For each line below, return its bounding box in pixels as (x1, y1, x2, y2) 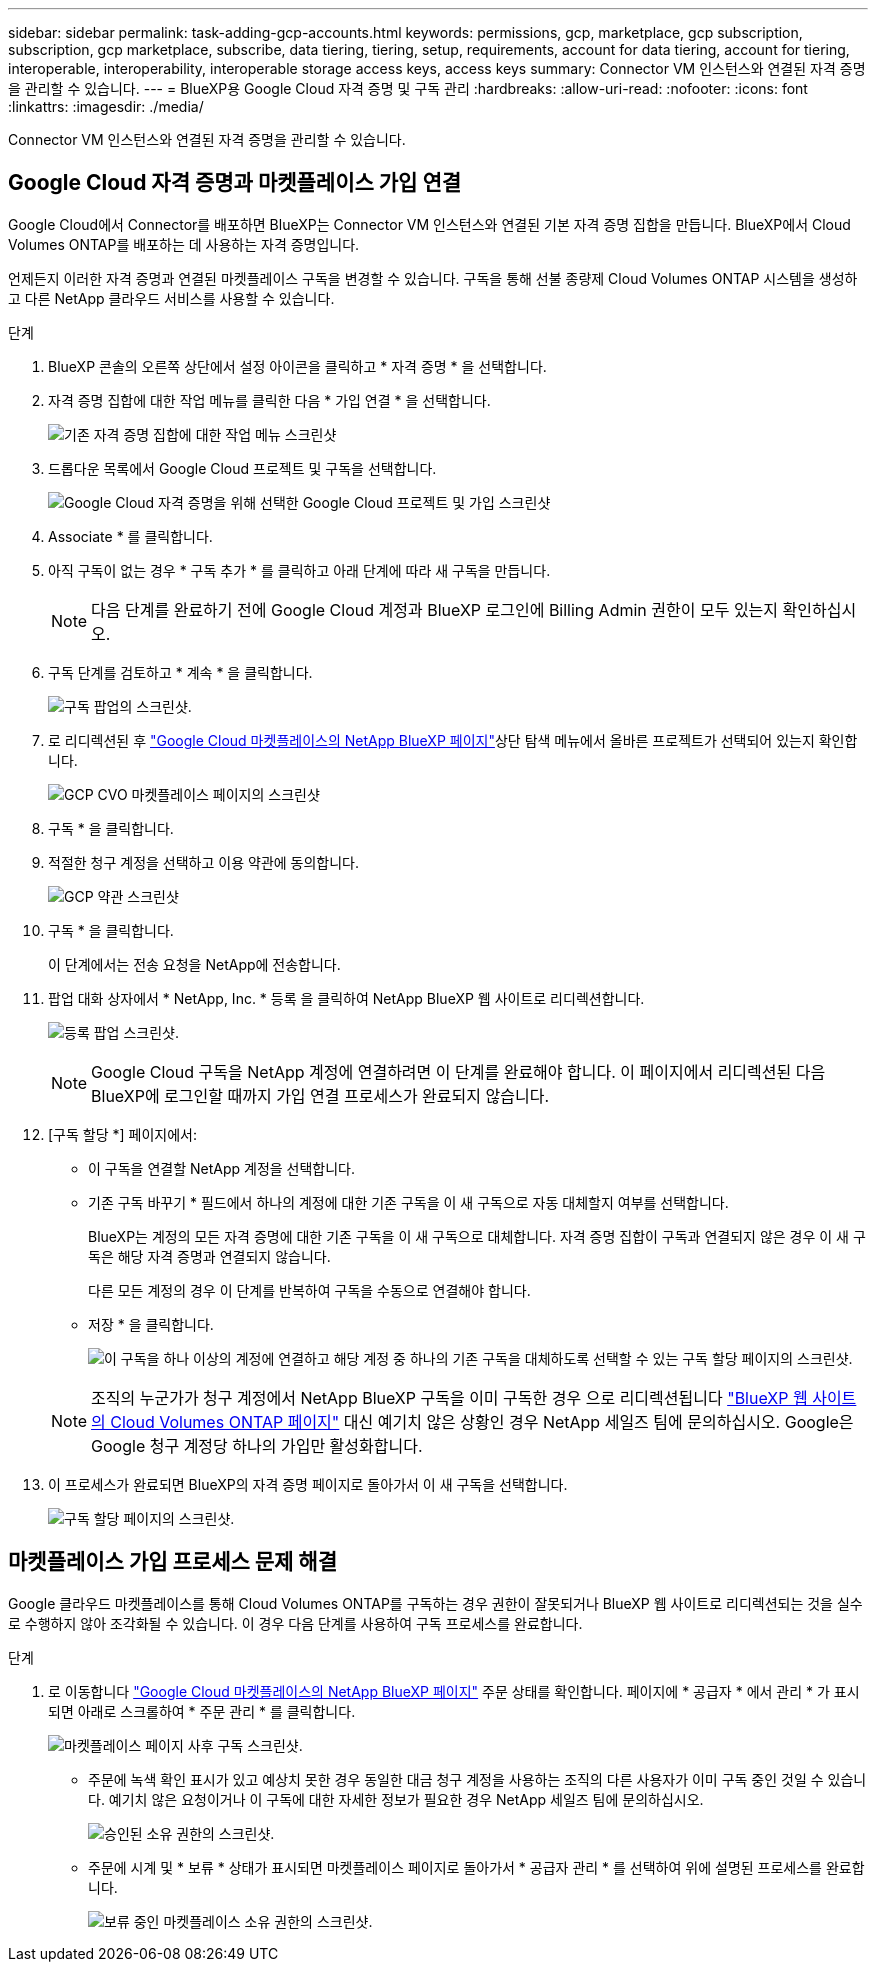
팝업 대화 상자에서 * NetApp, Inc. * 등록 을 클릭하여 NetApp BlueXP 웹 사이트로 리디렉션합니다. (48, 989, 645, 1007)
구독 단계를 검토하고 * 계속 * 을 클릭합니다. (48, 663, 313, 681)
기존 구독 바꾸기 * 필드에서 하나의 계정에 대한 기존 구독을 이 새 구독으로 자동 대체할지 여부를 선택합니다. (88, 1193, 729, 1211)
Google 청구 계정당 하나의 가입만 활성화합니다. (91, 1435, 423, 1456)
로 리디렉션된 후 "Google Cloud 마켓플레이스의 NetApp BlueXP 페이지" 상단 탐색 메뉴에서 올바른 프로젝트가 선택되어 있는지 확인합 (48, 731, 858, 749)
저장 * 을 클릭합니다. (88, 1315, 214, 1333)
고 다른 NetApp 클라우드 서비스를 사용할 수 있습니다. (8, 289, 335, 307)
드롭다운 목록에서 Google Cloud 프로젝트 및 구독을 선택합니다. (48, 459, 437, 477)
